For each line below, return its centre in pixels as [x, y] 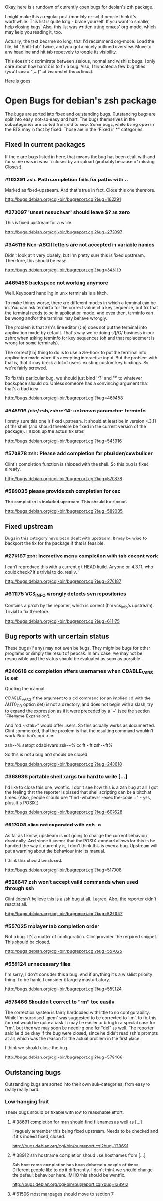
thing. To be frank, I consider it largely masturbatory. [57, 980]
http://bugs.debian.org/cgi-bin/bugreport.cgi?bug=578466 [64, 1057]
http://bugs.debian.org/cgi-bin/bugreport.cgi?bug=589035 [64, 511]
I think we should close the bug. [37, 1047]
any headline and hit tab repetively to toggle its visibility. [61, 52]
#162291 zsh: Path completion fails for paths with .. [66, 179]
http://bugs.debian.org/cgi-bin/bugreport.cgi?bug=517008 [64, 870]
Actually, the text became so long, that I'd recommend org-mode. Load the [80, 41]
